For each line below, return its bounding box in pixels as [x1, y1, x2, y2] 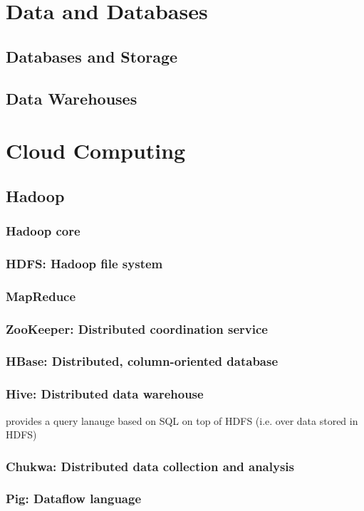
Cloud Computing [6, 136, 186, 165]
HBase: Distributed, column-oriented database [6, 352, 279, 370]
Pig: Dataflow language [6, 490, 142, 507]
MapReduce [6, 287, 76, 305]
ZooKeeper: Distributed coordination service [6, 320, 268, 337]
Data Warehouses [6, 87, 137, 109]
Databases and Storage [6, 45, 178, 67]
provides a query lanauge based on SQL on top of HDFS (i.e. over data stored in [6, 413, 358, 428]
